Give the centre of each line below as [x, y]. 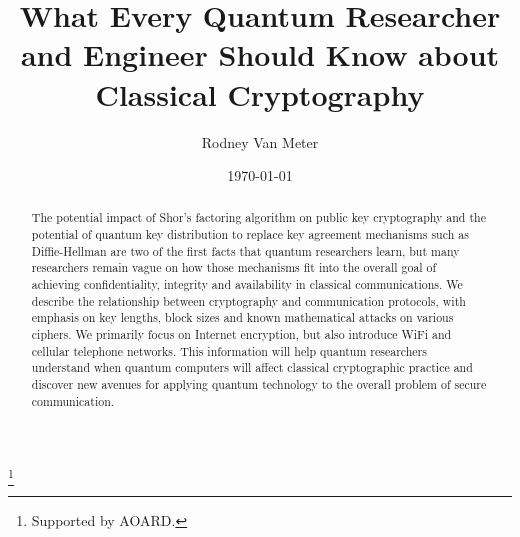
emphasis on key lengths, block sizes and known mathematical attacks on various [242, 317]
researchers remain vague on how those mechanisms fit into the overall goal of [234, 267]
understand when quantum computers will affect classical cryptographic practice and [252, 367]
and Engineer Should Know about [260, 54]
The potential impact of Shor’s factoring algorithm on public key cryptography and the [258, 217]
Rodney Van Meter [260, 141]
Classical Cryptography [260, 93]
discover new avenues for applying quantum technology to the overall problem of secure [259, 384]
